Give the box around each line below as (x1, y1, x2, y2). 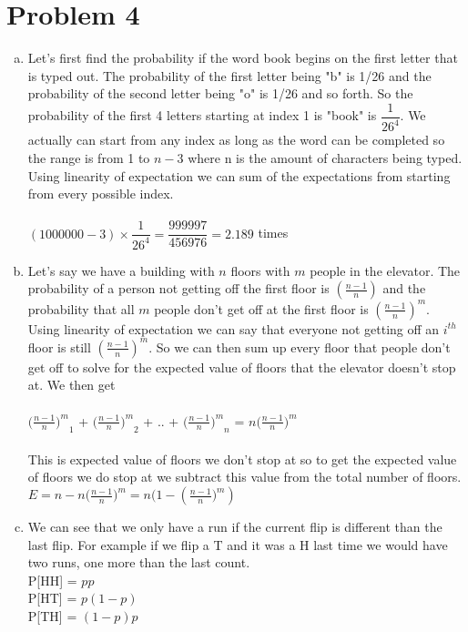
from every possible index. (27, 184, 174, 203)
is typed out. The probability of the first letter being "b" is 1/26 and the (27, 66, 432, 85)
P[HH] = (27, 570, 77, 589)
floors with (230, 260, 290, 280)
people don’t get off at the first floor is (154, 299, 369, 318)
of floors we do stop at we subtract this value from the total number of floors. (27, 467, 462, 486)
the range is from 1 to (27, 148, 150, 167)
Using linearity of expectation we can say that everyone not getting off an (27, 319, 440, 338)
